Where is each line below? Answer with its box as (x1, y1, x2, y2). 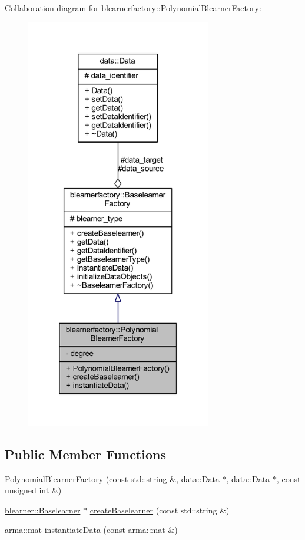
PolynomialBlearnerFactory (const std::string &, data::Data (5, 472, 220, 485)
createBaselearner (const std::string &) (89, 503, 230, 516)
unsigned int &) (5, 484, 62, 496)
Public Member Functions (5, 444, 166, 463)
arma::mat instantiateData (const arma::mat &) (5, 523, 178, 536)
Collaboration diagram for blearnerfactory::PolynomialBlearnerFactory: (5, 2, 261, 14)
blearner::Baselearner (5, 503, 81, 516)
